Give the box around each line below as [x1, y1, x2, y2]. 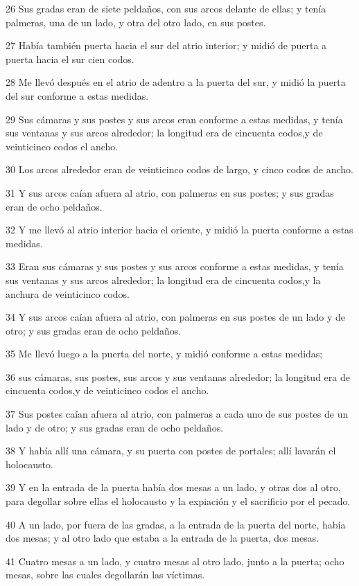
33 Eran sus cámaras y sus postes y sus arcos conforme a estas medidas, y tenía [6, 259, 344, 274]
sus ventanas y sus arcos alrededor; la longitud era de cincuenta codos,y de [6, 125, 323, 140]
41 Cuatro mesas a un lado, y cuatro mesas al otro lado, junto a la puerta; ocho [6, 553, 344, 568]
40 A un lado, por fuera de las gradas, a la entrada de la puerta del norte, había [6, 517, 346, 531]
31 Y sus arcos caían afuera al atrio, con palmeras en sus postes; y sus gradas [6, 185, 334, 199]
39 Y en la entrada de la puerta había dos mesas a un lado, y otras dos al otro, [6, 480, 341, 495]
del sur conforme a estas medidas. [6, 88, 149, 103]
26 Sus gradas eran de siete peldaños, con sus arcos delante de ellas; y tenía [6, 1, 326, 15]
